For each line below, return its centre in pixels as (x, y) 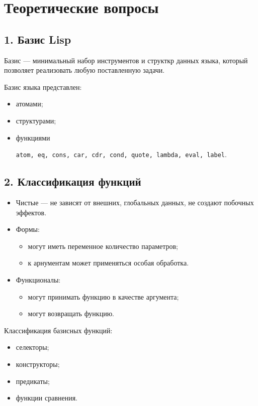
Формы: (28, 229)
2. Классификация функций (73, 181)
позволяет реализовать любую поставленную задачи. (84, 70)
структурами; (36, 120)
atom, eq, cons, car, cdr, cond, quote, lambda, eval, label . (121, 154)
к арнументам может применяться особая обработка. (108, 263)
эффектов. (31, 212)
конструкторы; (38, 364)
